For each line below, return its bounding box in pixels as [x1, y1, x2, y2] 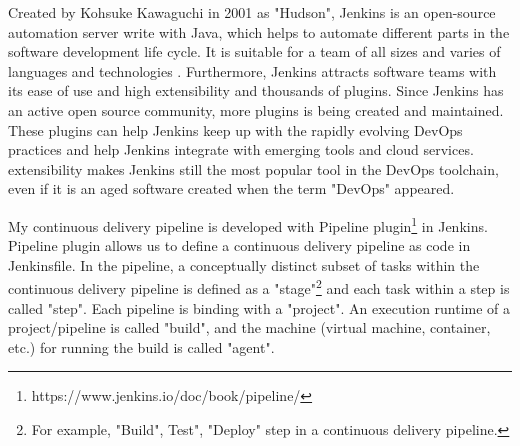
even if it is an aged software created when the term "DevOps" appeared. [8, 178, 455, 199]
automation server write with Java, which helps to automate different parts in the [8, 21, 510, 42]
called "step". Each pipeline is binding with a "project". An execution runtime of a [8, 297, 511, 318]
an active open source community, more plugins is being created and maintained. [8, 99, 504, 120]
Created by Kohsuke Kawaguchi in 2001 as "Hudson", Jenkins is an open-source [8, 2, 496, 22]
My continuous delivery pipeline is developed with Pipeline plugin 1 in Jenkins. [8, 212, 488, 236]
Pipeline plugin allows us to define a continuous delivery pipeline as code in [8, 235, 471, 256]
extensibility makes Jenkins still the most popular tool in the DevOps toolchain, [8, 158, 499, 179]
